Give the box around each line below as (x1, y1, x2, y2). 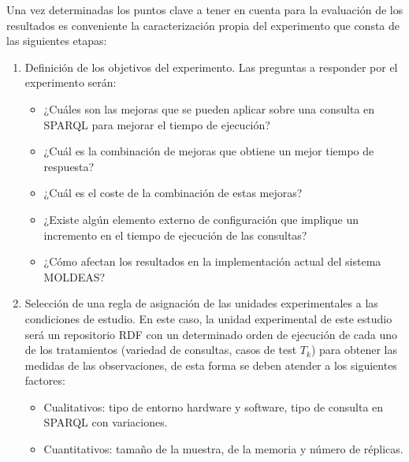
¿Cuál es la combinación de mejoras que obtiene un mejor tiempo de (43, 143, 374, 159)
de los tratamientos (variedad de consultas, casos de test (24, 341, 297, 358)
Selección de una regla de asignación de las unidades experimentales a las (24, 295, 378, 311)
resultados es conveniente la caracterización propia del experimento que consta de (6, 17, 400, 33)
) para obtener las (310, 341, 397, 358)
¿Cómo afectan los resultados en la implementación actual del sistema (43, 253, 381, 270)
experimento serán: (24, 74, 117, 91)
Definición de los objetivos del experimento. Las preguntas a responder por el (24, 58, 398, 75)
